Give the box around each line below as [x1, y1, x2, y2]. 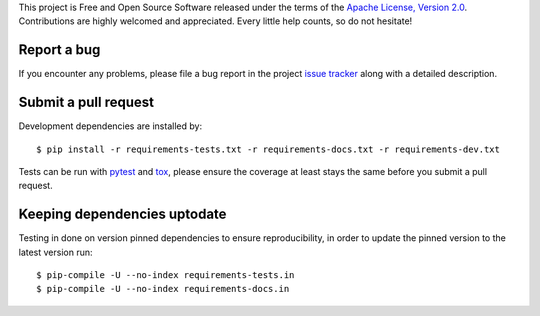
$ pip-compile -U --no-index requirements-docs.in [36, 283, 290, 295]
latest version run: [18, 246, 94, 258]
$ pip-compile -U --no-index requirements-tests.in [36, 270, 295, 281]
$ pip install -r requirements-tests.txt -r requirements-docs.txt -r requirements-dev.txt [36, 143, 500, 155]
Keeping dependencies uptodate [18, 206, 227, 223]
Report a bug [18, 41, 101, 59]
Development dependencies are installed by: [18, 120, 203, 132]
